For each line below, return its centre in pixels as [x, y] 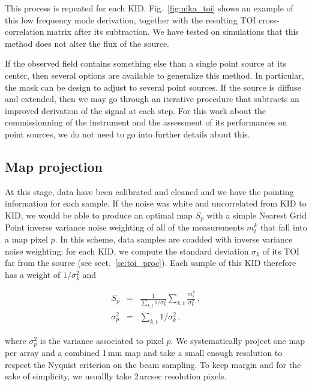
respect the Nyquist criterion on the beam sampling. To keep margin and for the [153, 364]
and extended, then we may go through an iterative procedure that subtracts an [152, 99]
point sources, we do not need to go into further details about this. [127, 134]
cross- [269, 20]
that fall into [283, 227]
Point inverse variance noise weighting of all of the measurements [124, 227]
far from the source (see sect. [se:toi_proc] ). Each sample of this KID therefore [151, 263]
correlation [25, 32]
